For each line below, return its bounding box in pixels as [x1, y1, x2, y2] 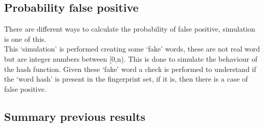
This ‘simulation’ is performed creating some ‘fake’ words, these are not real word [4, 43, 260, 54]
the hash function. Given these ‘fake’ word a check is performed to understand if [4, 63, 256, 74]
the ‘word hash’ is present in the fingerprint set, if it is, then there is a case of [4, 73, 248, 84]
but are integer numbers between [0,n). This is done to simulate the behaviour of [4, 53, 258, 64]
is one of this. [4, 33, 47, 44]
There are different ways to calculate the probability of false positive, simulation [4, 23, 255, 34]
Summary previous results [4, 108, 146, 124]
